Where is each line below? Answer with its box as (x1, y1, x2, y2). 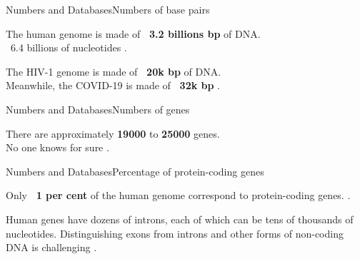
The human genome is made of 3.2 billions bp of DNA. (6, 26, 261, 41)
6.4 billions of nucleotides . (10, 40, 127, 55)
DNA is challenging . (6, 240, 97, 255)
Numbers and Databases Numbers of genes (6, 101, 190, 116)
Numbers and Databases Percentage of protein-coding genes (6, 163, 264, 178)
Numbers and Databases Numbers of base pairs (6, 2, 210, 16)
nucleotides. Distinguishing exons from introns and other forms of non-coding (6, 225, 344, 240)
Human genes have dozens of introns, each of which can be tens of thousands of (6, 211, 354, 226)
